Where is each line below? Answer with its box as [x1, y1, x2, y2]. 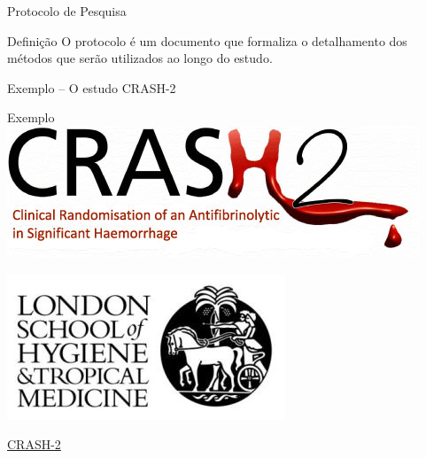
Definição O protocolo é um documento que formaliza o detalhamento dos [7, 31, 407, 50]
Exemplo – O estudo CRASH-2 [7, 78, 176, 97]
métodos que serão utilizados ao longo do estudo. [7, 49, 273, 67]
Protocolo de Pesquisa [7, 2, 127, 19]
